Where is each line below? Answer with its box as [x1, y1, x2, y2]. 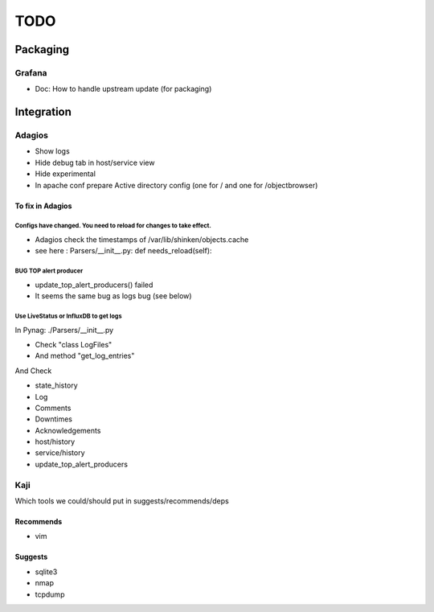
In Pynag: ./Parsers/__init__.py [14, 325, 114, 335]
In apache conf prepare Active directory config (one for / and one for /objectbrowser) [35, 180, 318, 190]
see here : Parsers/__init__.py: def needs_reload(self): [35, 246, 212, 256]
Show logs [35, 146, 70, 156]
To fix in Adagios [14, 201, 72, 211]
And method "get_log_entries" [35, 351, 135, 361]
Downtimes [35, 414, 72, 424]
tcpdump [35, 589, 65, 599]
